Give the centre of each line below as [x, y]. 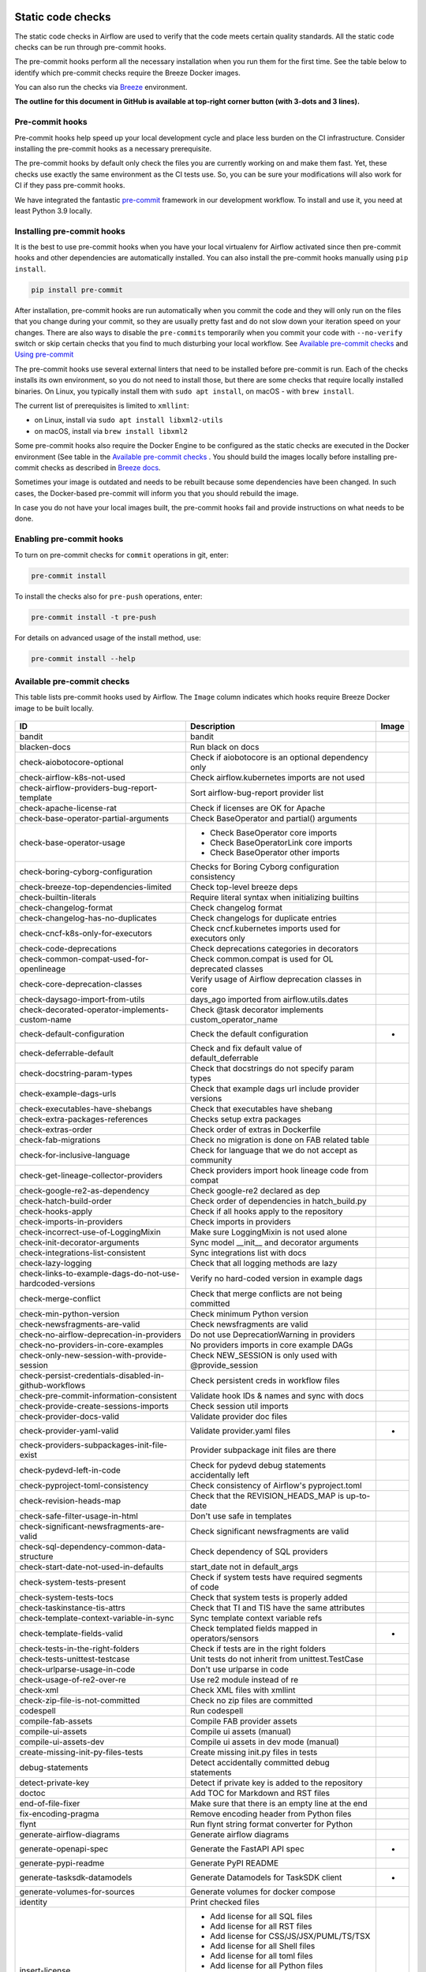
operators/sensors [225, 1638]
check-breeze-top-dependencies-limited [95, 887]
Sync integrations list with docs [248, 1253]
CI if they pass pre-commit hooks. [70, 185]
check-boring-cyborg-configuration [86, 872]
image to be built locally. [54, 708]
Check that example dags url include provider [275, 1089]
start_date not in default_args [245, 1567]
